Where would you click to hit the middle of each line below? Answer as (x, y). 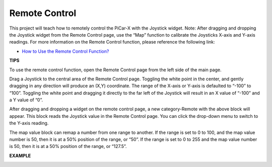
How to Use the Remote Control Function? (65, 51)
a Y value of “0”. (26, 100)
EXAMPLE (20, 155)
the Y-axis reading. (29, 123)
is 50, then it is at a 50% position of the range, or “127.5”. (68, 146)
